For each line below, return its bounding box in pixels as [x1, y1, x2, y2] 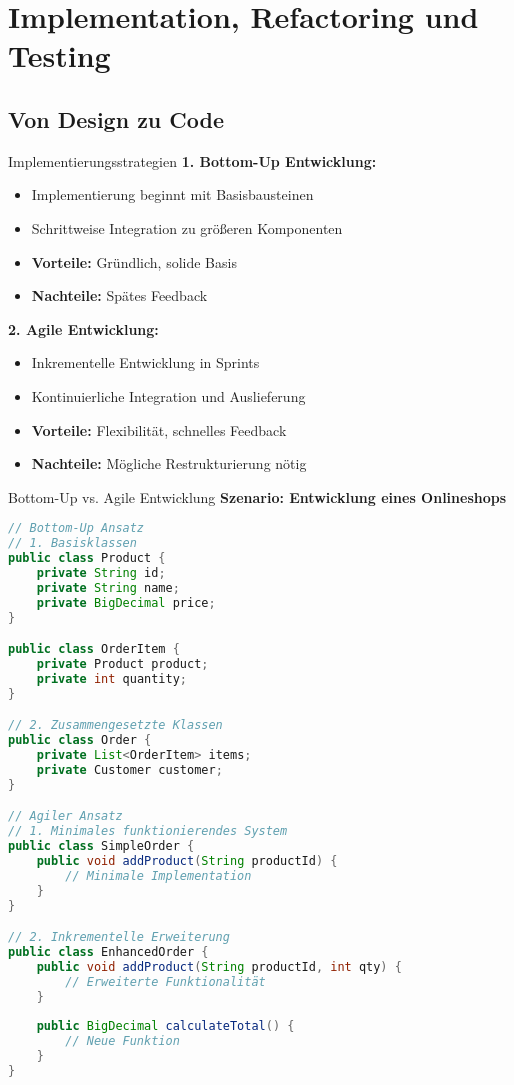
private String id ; [36, 565, 166, 580]
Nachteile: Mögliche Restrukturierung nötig [31, 453, 307, 474]
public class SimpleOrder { [8, 839, 195, 854]
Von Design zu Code [8, 103, 225, 134]
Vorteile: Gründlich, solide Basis [31, 251, 237, 272]
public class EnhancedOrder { [8, 944, 209, 959]
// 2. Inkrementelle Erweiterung [8, 930, 230, 945]
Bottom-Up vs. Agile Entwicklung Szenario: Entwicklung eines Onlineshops [8, 486, 507, 507]
